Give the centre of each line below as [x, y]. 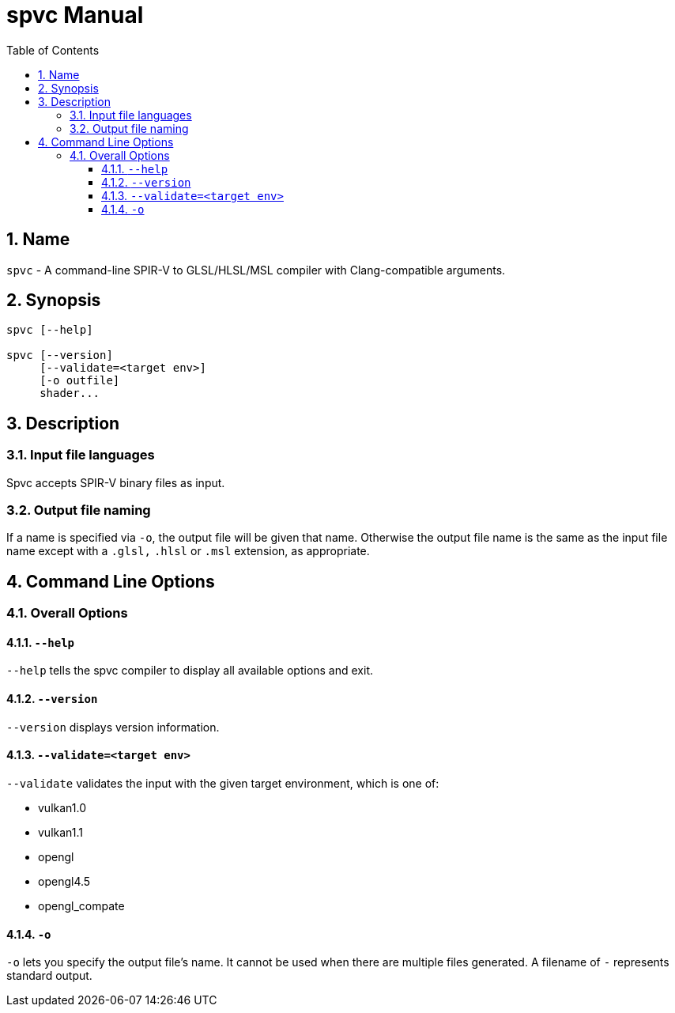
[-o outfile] [80, 381]
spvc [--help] [50, 330]
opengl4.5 [64, 881]
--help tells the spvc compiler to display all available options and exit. [190, 671]
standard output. [49, 976]
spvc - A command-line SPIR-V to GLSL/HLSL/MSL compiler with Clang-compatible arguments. [256, 270]
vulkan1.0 [62, 807]
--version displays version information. [113, 727]
